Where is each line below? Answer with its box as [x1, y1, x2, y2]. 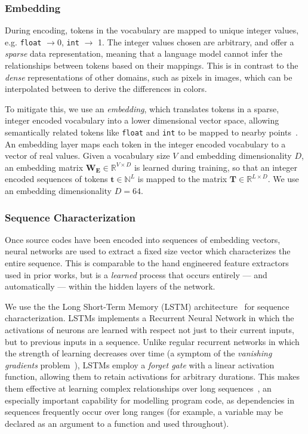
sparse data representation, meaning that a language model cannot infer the [5, 47, 283, 60]
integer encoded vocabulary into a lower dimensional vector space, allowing [5, 114, 279, 127]
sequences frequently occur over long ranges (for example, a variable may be [5, 405, 283, 418]
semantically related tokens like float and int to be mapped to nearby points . [5, 126, 298, 138]
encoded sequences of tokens [5, 173, 108, 185]
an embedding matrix [5, 161, 84, 173]
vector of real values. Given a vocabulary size [5, 149, 170, 162]
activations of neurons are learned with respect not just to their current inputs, [5, 324, 294, 336]
